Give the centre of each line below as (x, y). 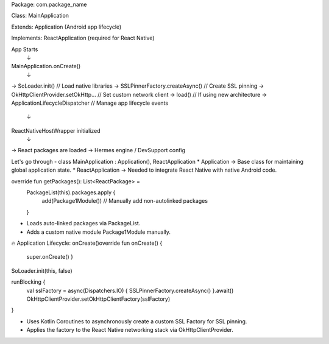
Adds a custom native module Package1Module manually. (98, 232)
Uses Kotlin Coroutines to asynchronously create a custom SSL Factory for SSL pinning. (137, 321)
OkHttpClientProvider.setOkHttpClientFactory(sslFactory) (98, 299)
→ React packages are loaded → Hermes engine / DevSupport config (98, 150)
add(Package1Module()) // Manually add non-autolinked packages (125, 201)
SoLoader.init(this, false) (42, 270)
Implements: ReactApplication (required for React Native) (83, 38)
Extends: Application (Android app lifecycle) (66, 27)
